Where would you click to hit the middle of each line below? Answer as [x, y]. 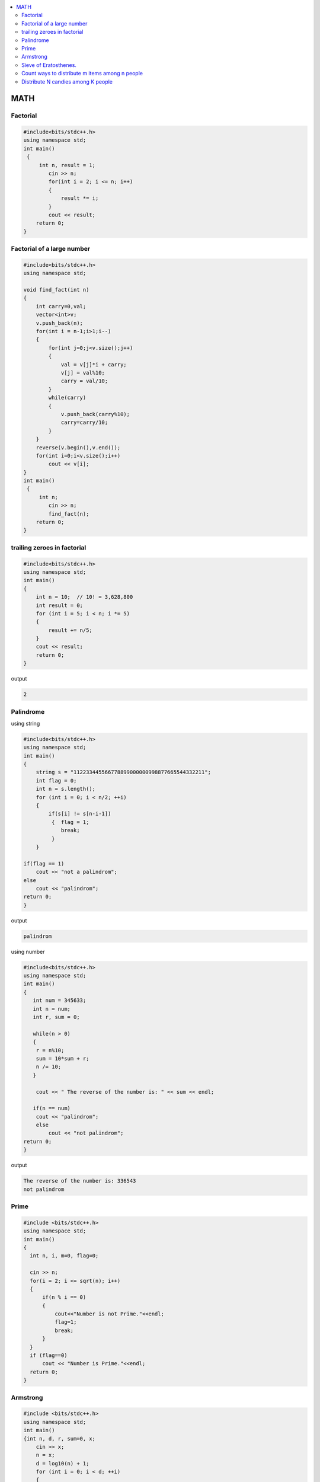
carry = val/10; [84, 381]
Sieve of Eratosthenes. [49, 65]
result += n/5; [71, 630]
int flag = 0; [56, 780]
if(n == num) [52, 1108]
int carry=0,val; [61, 306]
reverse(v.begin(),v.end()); [78, 447]
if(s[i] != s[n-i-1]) [80, 814]
